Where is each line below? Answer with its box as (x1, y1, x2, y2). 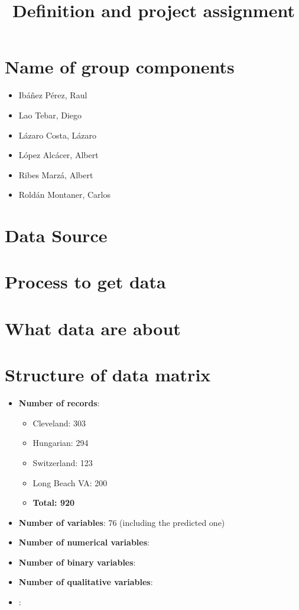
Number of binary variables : (18, 556, 136, 568)
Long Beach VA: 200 (32, 476, 108, 489)
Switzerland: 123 (32, 456, 93, 468)
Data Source (5, 223, 108, 248)
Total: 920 (32, 496, 75, 509)
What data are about (5, 316, 181, 340)
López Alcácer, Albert (18, 149, 99, 161)
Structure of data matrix (5, 362, 211, 387)
